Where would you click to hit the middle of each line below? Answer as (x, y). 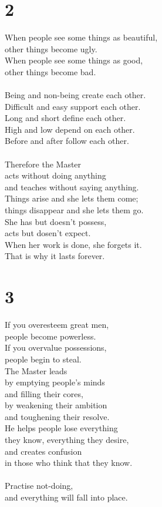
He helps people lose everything (61, 428)
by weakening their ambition (56, 405)
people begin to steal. (43, 359)
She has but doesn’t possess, (56, 221)
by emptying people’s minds (55, 382)
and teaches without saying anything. (72, 187)
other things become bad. (50, 71)
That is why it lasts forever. (55, 256)
